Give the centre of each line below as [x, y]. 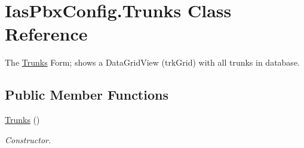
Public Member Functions [87, 95]
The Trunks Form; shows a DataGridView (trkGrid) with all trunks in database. [152, 62]
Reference [46, 34]
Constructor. [28, 139]
